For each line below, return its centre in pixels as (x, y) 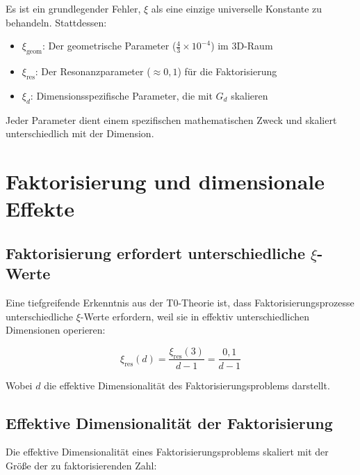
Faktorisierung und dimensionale (165, 181)
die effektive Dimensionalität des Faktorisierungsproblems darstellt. (187, 385)
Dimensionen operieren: (56, 330)
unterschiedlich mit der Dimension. (80, 133)
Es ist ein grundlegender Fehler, (73, 8)
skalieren (249, 95)
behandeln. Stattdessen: (56, 22)
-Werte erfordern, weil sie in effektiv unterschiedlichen (195, 316)
